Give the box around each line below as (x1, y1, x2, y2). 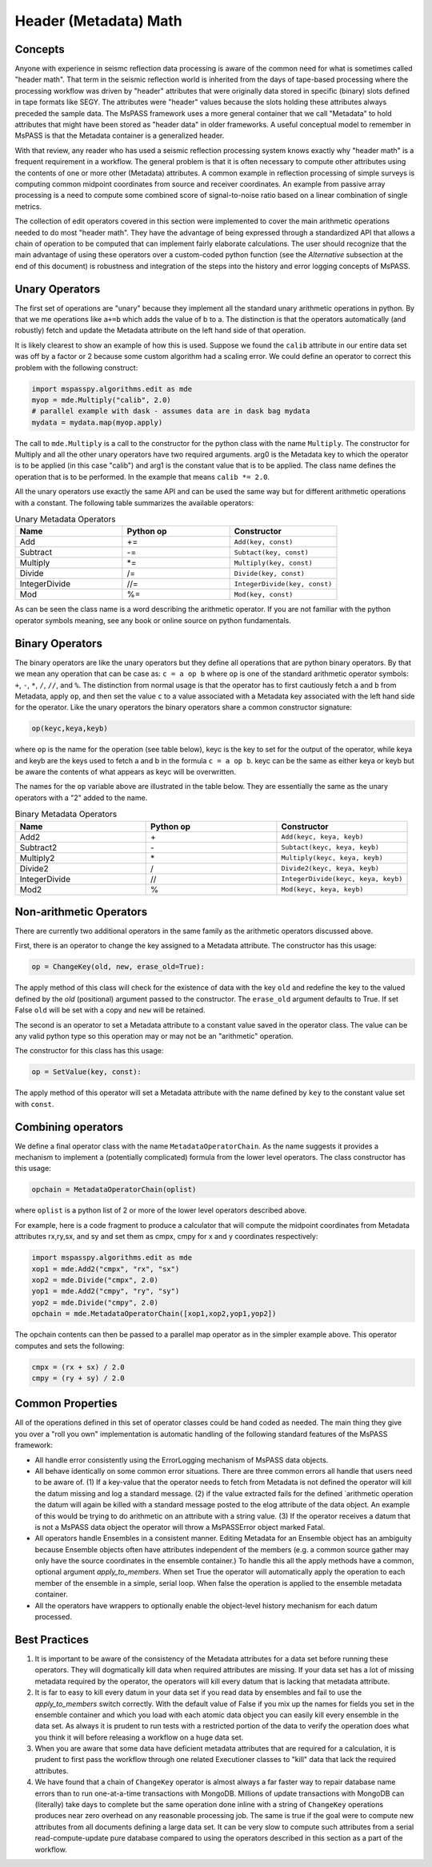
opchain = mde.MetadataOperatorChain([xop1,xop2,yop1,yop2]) (31, 1310, 277, 1318)
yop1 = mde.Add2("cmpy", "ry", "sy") (31, 1286, 180, 1296)
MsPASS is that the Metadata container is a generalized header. (14, 131, 225, 140)
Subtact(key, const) (234, 548, 310, 557)
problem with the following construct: (14, 363, 138, 372)
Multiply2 (19, 852, 55, 863)
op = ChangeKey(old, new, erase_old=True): (31, 962, 206, 972)
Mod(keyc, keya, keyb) (281, 885, 364, 894)
